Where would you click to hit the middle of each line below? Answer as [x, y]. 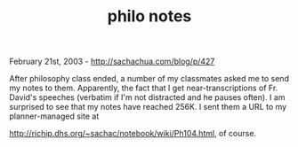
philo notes [149, 16]
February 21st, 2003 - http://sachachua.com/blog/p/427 [112, 62]
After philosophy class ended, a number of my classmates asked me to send [149, 79]
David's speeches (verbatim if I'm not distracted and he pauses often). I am [147, 97]
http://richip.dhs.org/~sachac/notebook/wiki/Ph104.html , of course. [133, 134]
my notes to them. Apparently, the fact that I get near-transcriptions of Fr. [144, 88]
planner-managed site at [54, 116]
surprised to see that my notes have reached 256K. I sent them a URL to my [148, 107]
